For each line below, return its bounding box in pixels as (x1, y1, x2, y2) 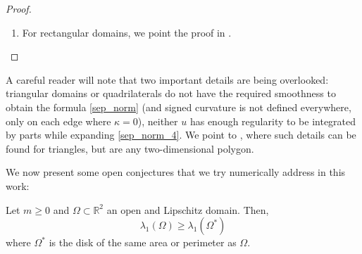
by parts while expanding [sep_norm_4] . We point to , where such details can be (6, 127, 356, 142)
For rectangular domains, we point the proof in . (22, 25, 232, 39)
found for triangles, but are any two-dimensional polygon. (6, 141, 254, 155)
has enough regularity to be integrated (189, 113, 356, 128)
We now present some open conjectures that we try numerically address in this (6, 165, 346, 179)
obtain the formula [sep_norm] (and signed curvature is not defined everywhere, (6, 99, 351, 114)
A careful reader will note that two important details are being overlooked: (6, 72, 329, 87)
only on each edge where (6, 113, 111, 128)
